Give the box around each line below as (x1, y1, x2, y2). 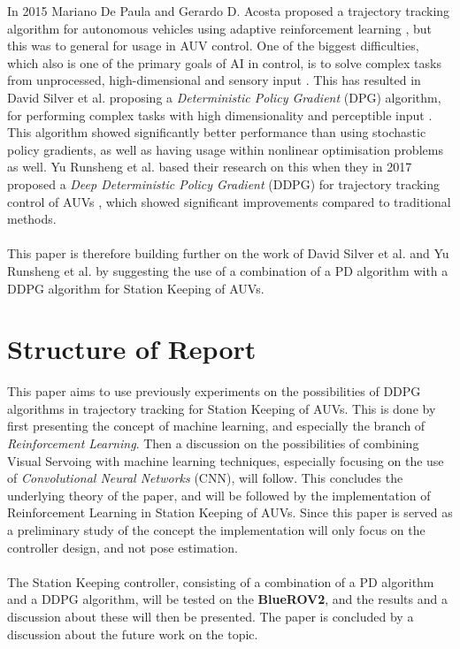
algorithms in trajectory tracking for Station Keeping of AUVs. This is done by (7, 399, 436, 417)
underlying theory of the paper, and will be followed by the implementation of (7, 485, 431, 504)
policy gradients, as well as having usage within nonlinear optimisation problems (7, 140, 443, 158)
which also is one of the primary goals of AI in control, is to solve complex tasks (7, 53, 441, 72)
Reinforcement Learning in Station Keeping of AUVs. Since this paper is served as (7, 503, 453, 522)
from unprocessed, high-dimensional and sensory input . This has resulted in (7, 71, 421, 89)
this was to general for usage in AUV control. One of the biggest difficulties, (7, 36, 419, 55)
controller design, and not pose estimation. (7, 538, 238, 556)
